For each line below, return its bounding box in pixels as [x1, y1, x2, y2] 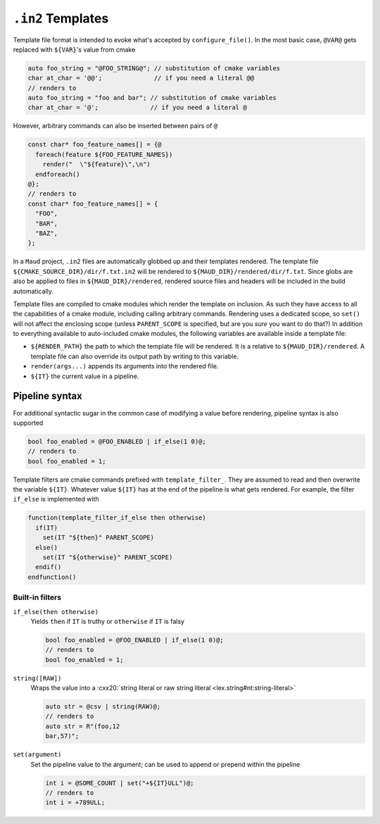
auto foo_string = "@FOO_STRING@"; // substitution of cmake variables [27, 64, 281, 72]
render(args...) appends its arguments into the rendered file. [30, 362, 219, 370]
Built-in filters [13, 592, 62, 602]
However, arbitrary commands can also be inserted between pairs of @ [13, 122, 218, 130]
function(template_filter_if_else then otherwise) [27, 514, 207, 522]
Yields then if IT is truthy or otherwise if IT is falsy [30, 617, 185, 625]
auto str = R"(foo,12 [45, 722, 120, 730]
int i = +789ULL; [45, 799, 106, 806]
